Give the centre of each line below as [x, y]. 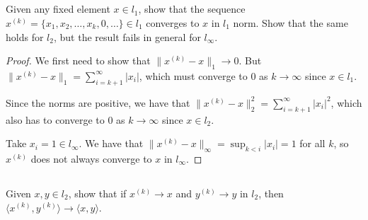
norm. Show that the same [291, 22]
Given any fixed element [58, 9]
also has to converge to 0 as [65, 119]
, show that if [97, 193]
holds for [25, 36]
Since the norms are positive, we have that [98, 102]
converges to [173, 22]
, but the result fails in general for [127, 36]
